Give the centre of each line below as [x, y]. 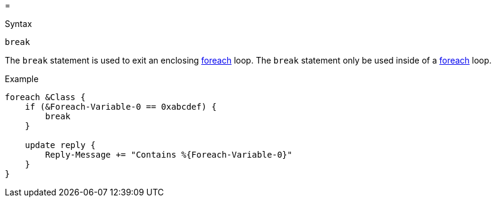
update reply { [60, 145]
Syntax [19, 24]
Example [22, 79]
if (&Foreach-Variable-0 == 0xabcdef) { [121, 107]
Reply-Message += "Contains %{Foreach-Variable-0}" [169, 155]
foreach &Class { [45, 97]
